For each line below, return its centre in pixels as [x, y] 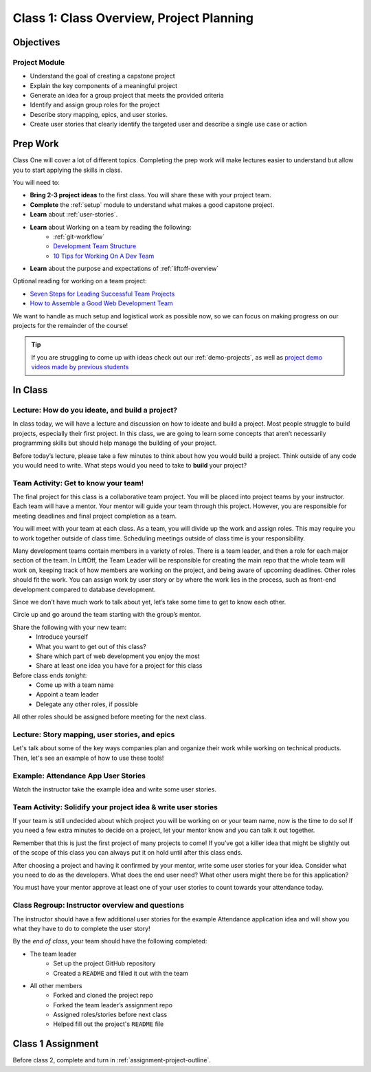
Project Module [39, 62]
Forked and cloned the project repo [103, 995]
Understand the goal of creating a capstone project [102, 76]
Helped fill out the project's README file [109, 1024]
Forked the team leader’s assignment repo [113, 1005]
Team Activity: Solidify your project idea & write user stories [115, 807]
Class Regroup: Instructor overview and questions [99, 906]
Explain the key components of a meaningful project [104, 85]
